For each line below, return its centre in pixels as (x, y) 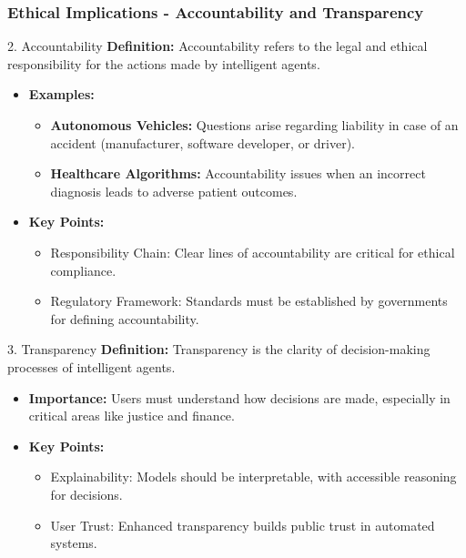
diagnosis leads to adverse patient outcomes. (174, 191)
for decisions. (86, 494)
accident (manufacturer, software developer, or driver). (203, 142)
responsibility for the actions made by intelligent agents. (164, 63)
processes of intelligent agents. (91, 366)
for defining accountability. (125, 318)
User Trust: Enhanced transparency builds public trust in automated (243, 525)
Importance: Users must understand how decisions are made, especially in (239, 397)
